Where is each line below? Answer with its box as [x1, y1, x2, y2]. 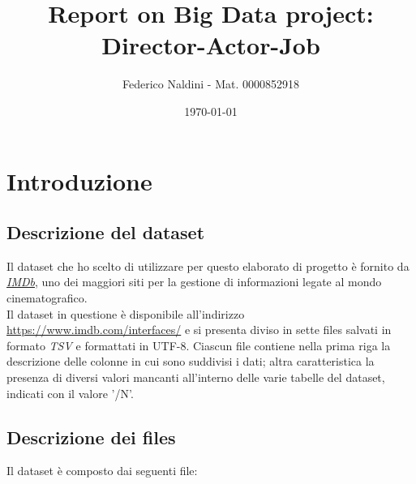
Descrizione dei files [6, 424, 176, 449]
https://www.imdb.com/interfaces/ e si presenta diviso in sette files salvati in [6, 321, 392, 338]
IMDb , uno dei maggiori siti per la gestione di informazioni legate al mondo [6, 273, 382, 290]
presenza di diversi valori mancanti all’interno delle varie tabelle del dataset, [6, 369, 385, 386]
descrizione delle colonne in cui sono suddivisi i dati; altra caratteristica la [6, 353, 375, 370]
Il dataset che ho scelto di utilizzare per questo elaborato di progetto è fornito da [6, 257, 410, 274]
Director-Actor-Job [101, 28, 320, 62]
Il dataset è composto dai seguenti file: [6, 462, 198, 479]
